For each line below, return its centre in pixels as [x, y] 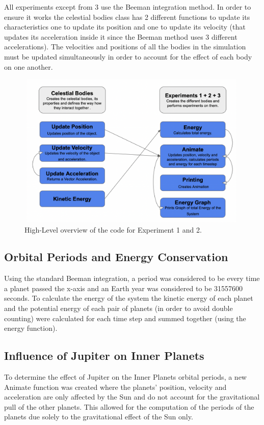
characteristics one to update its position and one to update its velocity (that [125, 27]
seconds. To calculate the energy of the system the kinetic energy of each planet [129, 298]
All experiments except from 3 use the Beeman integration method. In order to [128, 7]
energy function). [31, 328]
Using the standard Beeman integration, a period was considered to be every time [132, 278]
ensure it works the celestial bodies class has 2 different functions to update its [127, 17]
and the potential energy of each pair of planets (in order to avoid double [118, 308]
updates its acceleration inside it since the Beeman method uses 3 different [121, 36]
